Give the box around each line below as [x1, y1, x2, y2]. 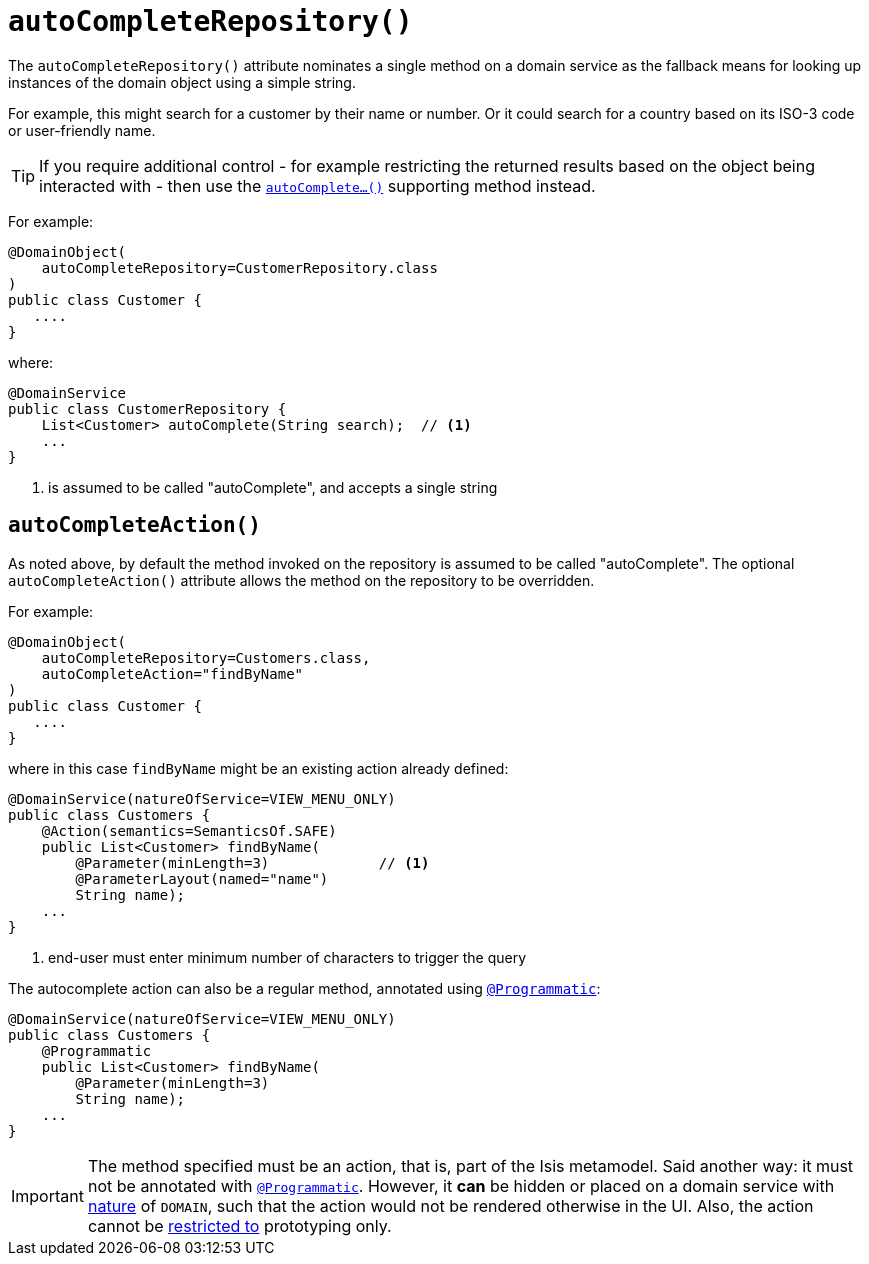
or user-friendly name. [8, 121, 156, 139]
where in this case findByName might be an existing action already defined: [8, 759, 509, 777]
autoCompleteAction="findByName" [41, 665, 304, 682]
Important [11, 1185, 84, 1206]
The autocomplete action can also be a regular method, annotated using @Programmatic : [8, 979, 601, 997]
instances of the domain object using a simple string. [8, 73, 356, 91]
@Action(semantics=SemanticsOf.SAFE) [41, 822, 337, 839]
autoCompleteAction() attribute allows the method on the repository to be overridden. [8, 571, 595, 589]
